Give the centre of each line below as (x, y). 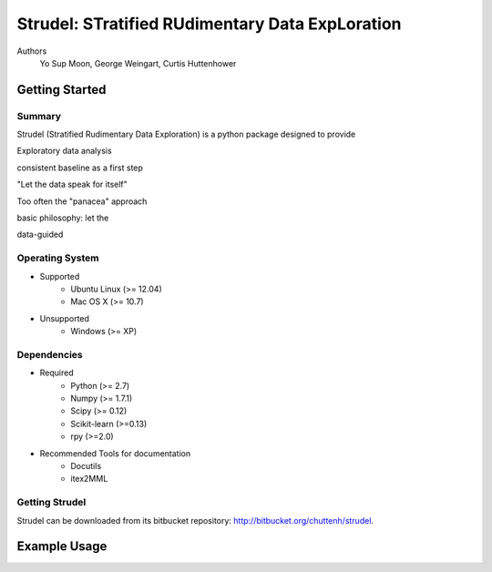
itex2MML (89, 479)
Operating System (58, 258)
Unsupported (65, 318)
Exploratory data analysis (65, 151)
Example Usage (62, 546)
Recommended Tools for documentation (115, 453)
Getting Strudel (51, 503)
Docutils (86, 466)
